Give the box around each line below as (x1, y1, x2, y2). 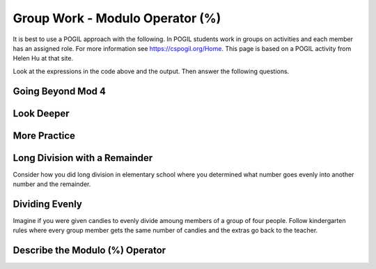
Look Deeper (13, 107, 70, 119)
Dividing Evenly (13, 198, 83, 210)
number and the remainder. (13, 180, 91, 188)
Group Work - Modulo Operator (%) (13, 10, 221, 26)
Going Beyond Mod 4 (13, 85, 106, 97)
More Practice (13, 130, 76, 141)
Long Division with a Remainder (13, 152, 153, 164)
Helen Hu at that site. (13, 54, 73, 63)
